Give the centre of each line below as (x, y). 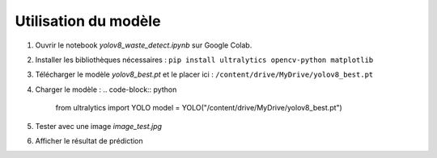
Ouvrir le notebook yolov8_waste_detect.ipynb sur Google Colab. (144, 45)
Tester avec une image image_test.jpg (98, 126)
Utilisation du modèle (88, 21)
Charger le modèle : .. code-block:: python (106, 89)
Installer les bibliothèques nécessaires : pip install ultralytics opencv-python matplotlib (204, 60)
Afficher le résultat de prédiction (89, 140)
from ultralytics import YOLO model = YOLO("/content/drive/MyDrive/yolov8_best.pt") (199, 108)
